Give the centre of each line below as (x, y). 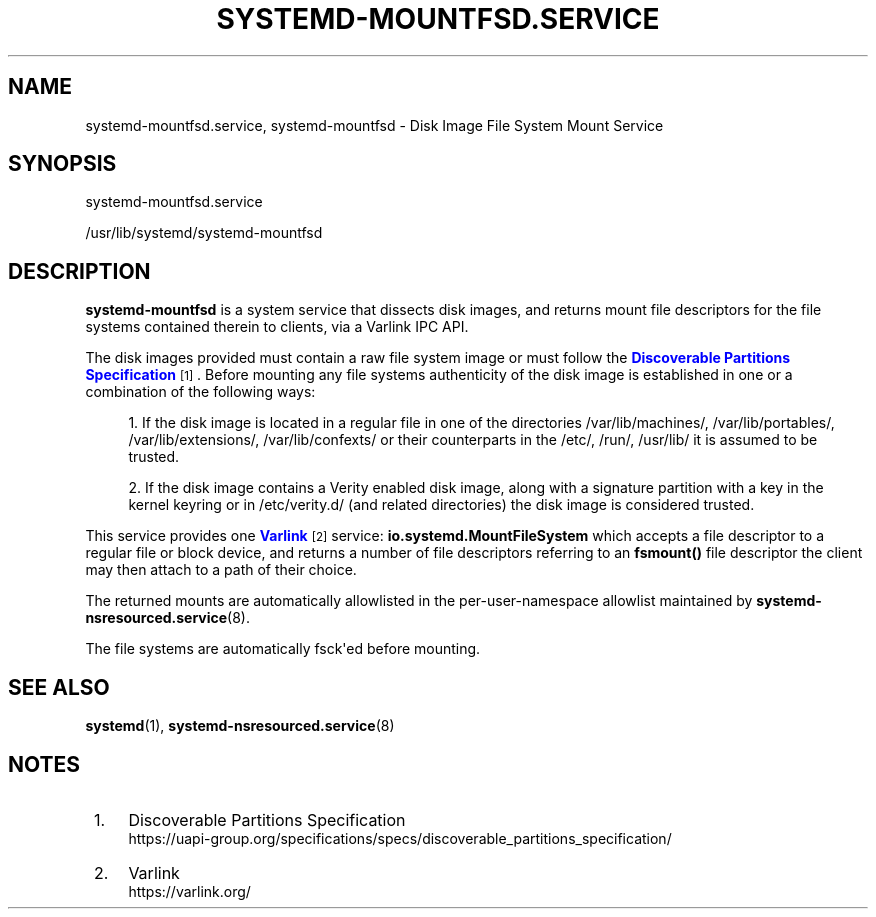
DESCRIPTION (79, 271)
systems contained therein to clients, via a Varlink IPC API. (277, 327)
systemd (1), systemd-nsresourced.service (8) (240, 726)
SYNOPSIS (62, 164)
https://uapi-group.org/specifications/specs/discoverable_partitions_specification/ (400, 838)
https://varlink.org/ (189, 891)
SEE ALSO (59, 687)
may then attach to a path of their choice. (221, 570)
